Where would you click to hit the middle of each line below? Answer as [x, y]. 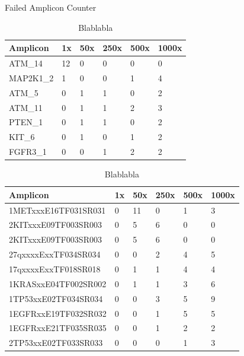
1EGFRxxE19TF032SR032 [58, 313]
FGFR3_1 [28, 152]
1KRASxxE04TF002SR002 [58, 283]
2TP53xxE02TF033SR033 [56, 343]
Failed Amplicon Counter [51, 7]
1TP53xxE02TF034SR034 [56, 298]
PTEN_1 [26, 122]
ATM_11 [26, 107]
